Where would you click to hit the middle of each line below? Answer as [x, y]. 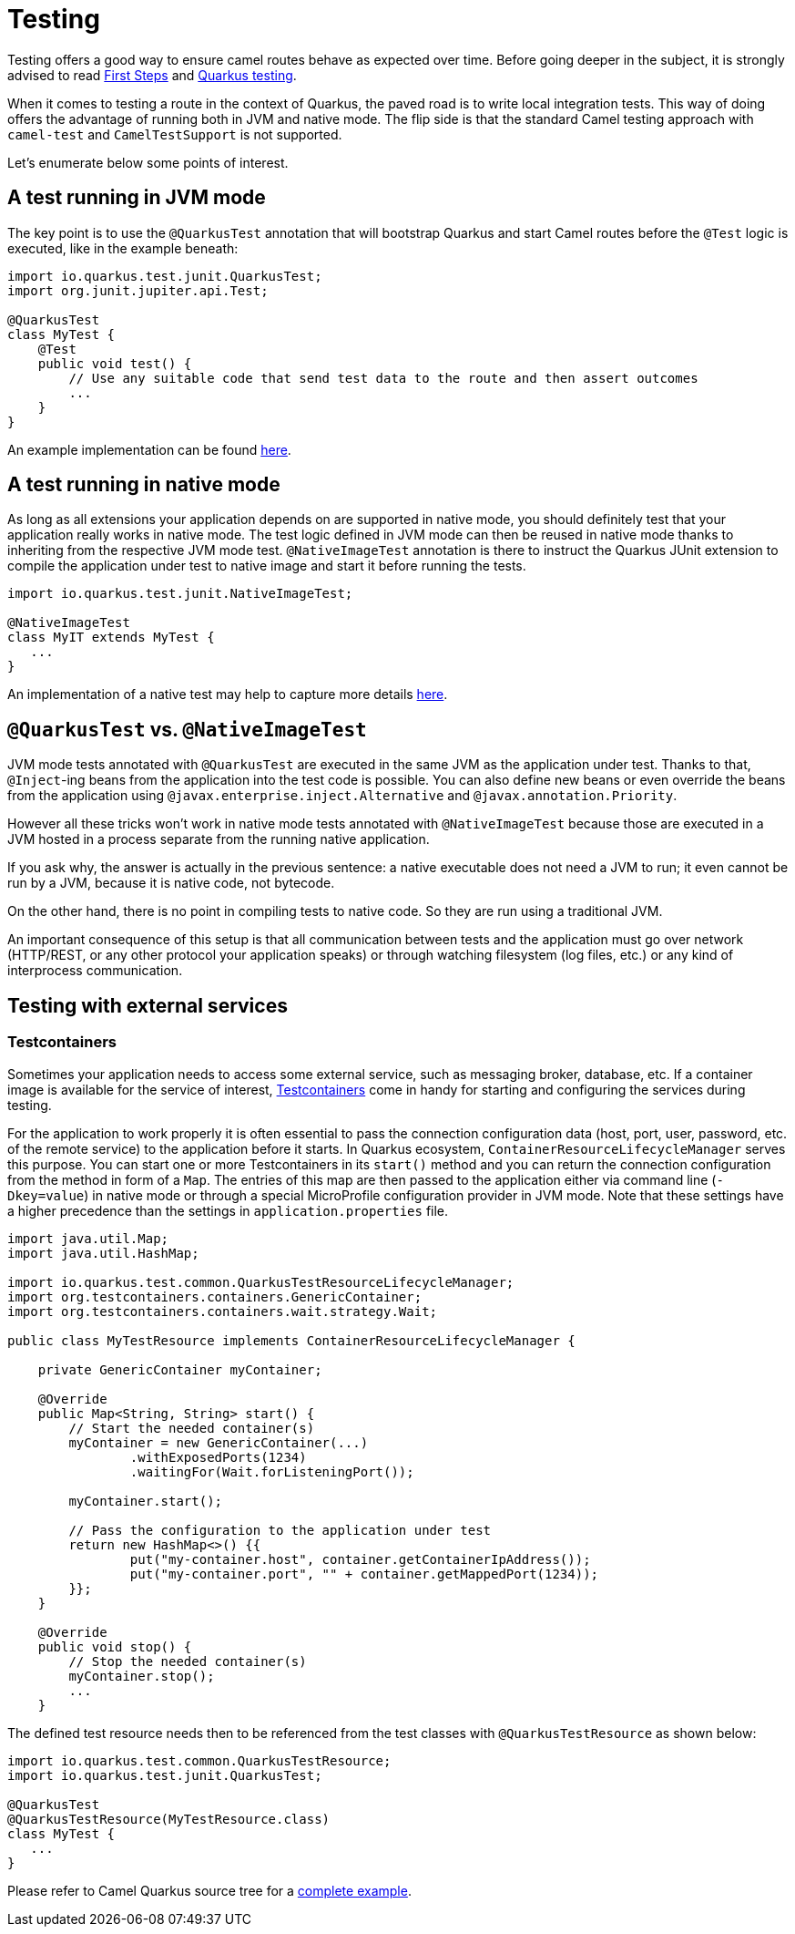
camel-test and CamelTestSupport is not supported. [175, 134]
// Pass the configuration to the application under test [280, 1530]
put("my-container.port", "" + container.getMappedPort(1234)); [364, 1574]
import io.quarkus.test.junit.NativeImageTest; [180, 594]
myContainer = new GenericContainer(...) [219, 1442]
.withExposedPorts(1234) [218, 1457]
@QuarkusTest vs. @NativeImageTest [187, 729]
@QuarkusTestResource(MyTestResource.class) [169, 1819]
